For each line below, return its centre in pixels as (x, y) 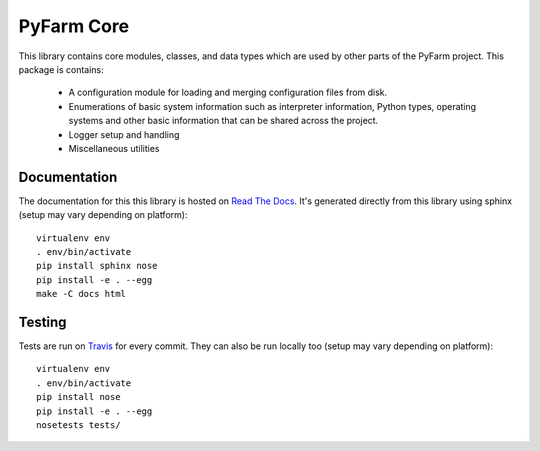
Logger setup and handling (124, 134)
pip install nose (78, 397)
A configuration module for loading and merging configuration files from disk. (228, 92)
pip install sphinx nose (97, 266)
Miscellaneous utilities (114, 148)
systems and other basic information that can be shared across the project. (223, 121)
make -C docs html (81, 294)
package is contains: (61, 69)
